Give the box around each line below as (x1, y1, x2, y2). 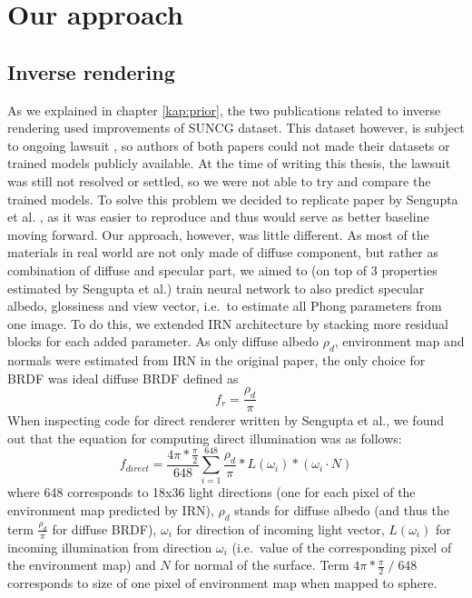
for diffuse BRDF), (52, 519, 157, 538)
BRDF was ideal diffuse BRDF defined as (7, 368, 239, 387)
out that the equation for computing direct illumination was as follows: (7, 428, 402, 447)
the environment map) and (7, 555, 156, 574)
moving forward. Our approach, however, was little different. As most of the (7, 224, 429, 244)
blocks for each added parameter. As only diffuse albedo (7, 332, 319, 351)
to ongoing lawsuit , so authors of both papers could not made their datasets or (7, 135, 450, 154)
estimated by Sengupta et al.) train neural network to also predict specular (7, 278, 425, 297)
